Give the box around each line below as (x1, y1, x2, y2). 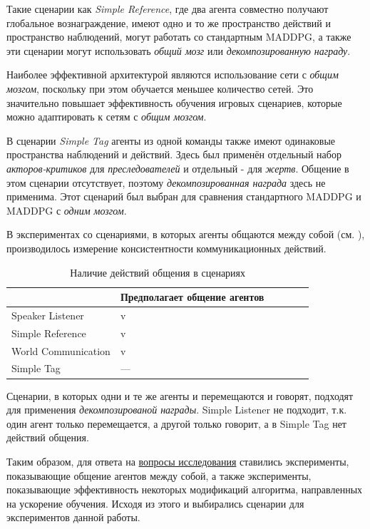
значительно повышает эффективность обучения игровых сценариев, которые (6, 95, 342, 110)
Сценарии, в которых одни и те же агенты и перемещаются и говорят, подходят (6, 388, 354, 403)
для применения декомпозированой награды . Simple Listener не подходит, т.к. (6, 402, 347, 417)
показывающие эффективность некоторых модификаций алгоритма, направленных (6, 482, 363, 497)
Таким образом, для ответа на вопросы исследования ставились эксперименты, (6, 453, 349, 468)
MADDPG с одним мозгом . (6, 202, 127, 217)
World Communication (11, 343, 111, 358)
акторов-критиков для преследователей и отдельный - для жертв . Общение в (6, 160, 349, 175)
